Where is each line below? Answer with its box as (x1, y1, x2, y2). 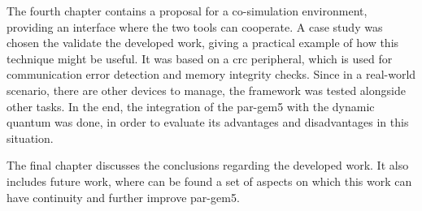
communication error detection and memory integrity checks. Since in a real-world (7, 66, 416, 83)
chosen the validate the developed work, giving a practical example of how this (7, 34, 399, 51)
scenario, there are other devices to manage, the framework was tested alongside (7, 81, 406, 98)
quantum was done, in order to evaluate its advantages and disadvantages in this (7, 114, 409, 131)
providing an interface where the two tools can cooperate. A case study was (7, 18, 383, 35)
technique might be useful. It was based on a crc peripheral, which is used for (7, 50, 393, 67)
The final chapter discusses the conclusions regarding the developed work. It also (7, 157, 409, 174)
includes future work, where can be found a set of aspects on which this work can (7, 172, 412, 189)
